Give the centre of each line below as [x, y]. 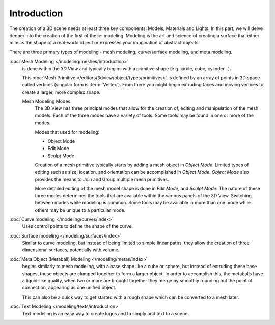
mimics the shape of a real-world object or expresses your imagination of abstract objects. [104, 43]
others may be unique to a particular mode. [80, 210]
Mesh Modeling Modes [46, 101]
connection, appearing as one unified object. [69, 288]
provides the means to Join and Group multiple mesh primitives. [102, 179]
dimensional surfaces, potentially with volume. [71, 250]
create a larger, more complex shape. [61, 92]
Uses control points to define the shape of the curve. [78, 226]
